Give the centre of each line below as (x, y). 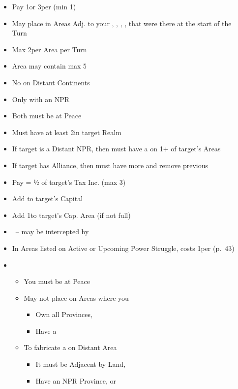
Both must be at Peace (47, 116)
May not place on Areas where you (76, 298)
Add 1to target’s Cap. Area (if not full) (71, 215)
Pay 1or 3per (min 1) (44, 6)
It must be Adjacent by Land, (81, 364)
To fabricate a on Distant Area (70, 347)
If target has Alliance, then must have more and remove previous (110, 165)
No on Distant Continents (51, 82)
